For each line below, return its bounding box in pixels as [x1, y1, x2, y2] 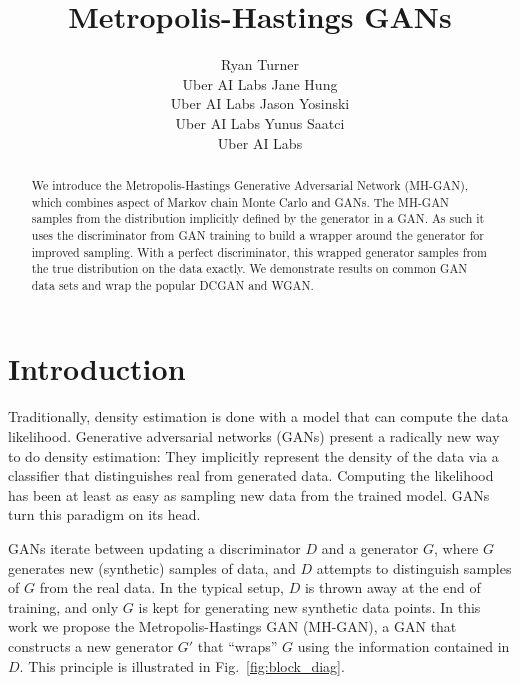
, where [433, 537, 479, 558]
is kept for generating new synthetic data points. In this [138, 596, 481, 617]
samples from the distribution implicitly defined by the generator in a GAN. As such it [31, 210, 485, 227]
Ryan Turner [220, 54, 300, 75]
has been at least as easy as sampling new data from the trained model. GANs [8, 484, 490, 505]
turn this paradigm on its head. [8, 504, 201, 525]
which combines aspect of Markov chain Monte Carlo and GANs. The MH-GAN [31, 193, 450, 210]
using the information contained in [297, 635, 510, 656]
